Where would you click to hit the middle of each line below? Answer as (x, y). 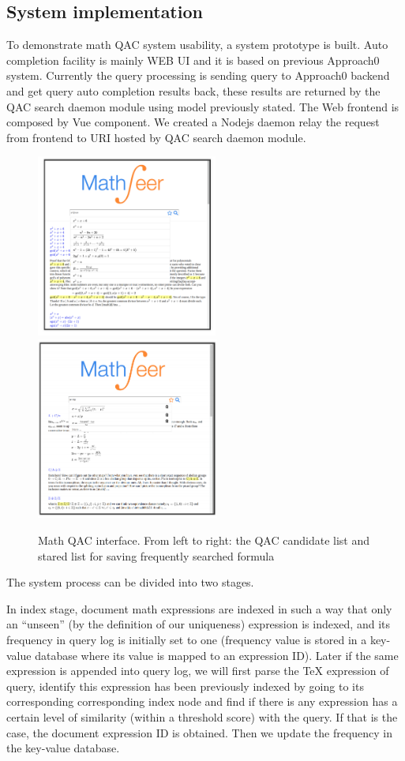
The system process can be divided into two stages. (130, 582)
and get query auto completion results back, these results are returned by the (193, 90)
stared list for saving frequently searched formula (156, 555)
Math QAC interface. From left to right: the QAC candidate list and (204, 540)
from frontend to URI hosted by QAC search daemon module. (156, 137)
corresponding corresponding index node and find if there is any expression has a (202, 701)
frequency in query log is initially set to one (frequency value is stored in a (187, 640)
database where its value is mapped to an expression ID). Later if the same (217, 655)
